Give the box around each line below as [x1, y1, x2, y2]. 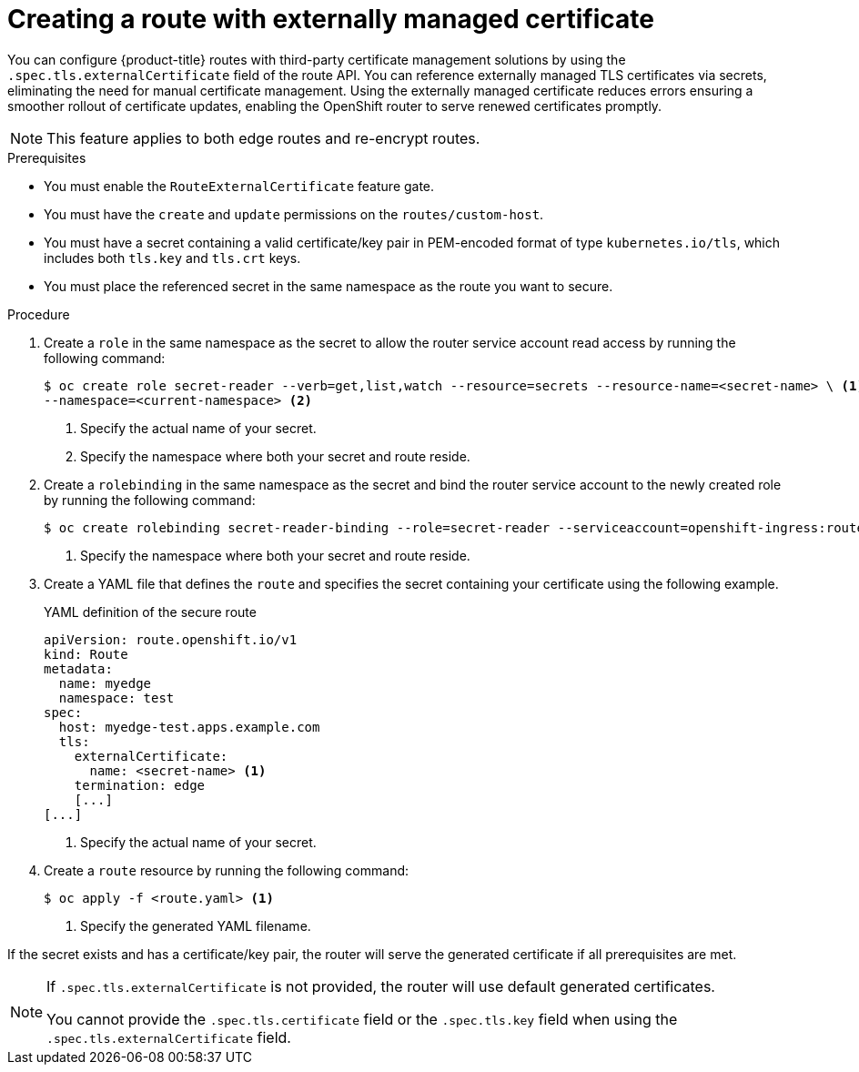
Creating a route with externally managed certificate [7, 4, 654, 35]
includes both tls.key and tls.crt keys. [44, 249, 301, 266]
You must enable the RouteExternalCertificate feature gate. [44, 177, 435, 194]
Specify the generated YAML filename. [80, 917, 311, 934]
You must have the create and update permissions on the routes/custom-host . [44, 206, 544, 222]
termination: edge [74, 777, 206, 793]
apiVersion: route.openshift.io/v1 [44, 632, 298, 647]
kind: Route [44, 646, 128, 662]
